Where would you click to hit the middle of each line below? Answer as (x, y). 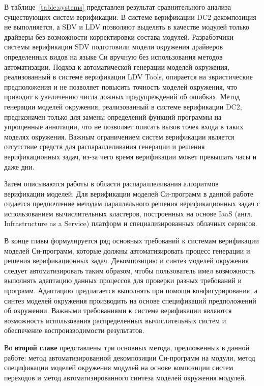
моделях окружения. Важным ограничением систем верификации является (119, 136)
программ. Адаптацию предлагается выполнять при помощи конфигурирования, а (131, 291)
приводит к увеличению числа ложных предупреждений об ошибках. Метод (122, 96)
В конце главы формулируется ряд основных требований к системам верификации (132, 241)
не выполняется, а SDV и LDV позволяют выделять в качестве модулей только (127, 27)
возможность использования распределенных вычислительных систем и (115, 320)
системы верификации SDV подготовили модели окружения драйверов (114, 47)
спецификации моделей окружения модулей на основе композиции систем (119, 367)
